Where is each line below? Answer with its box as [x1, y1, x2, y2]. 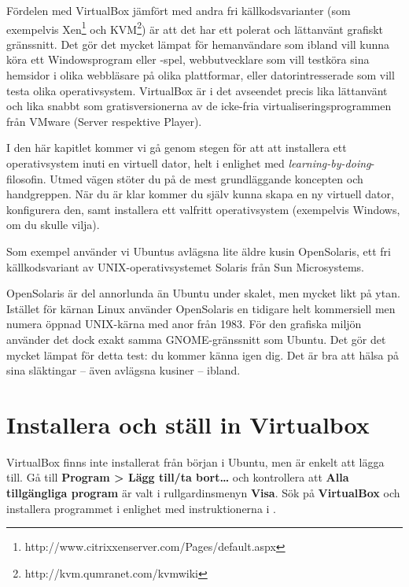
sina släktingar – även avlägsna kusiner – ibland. [6, 362, 241, 378]
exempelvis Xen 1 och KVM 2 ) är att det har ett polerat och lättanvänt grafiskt [6, 18, 384, 37]
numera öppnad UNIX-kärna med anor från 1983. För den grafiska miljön [6, 316, 362, 332]
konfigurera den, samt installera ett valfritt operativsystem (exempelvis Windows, [6, 201, 400, 217]
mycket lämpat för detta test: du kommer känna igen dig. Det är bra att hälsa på [6, 346, 400, 363]
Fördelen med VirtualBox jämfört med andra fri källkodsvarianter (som [6, 2, 351, 18]
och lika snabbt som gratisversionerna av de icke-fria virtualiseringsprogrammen [6, 98, 392, 114]
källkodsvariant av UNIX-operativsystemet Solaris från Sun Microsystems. [6, 258, 364, 275]
